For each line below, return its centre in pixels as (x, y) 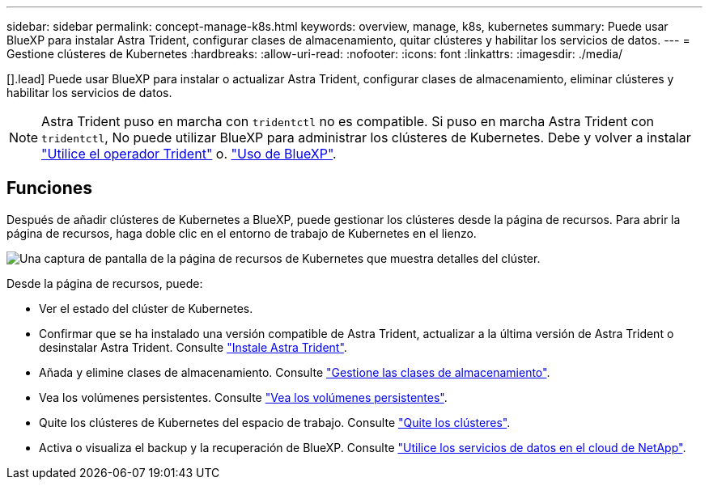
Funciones (50, 188)
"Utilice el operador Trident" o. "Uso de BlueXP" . (189, 154)
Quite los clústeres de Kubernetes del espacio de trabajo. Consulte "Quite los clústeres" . (275, 422)
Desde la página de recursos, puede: (105, 283)
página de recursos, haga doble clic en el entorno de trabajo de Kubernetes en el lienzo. (242, 233)
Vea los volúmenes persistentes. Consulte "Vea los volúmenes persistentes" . (243, 397)
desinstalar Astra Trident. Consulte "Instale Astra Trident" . (193, 347)
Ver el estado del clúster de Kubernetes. (146, 308)
